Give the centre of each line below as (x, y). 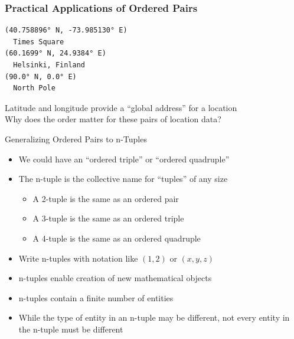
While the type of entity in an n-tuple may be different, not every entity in (154, 317)
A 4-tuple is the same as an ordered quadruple (117, 238)
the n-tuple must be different (71, 329)
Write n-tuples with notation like (78, 258)
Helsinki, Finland (49, 65)
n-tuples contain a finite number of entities (96, 297)
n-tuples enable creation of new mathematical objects (115, 278)
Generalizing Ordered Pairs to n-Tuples (76, 138)
